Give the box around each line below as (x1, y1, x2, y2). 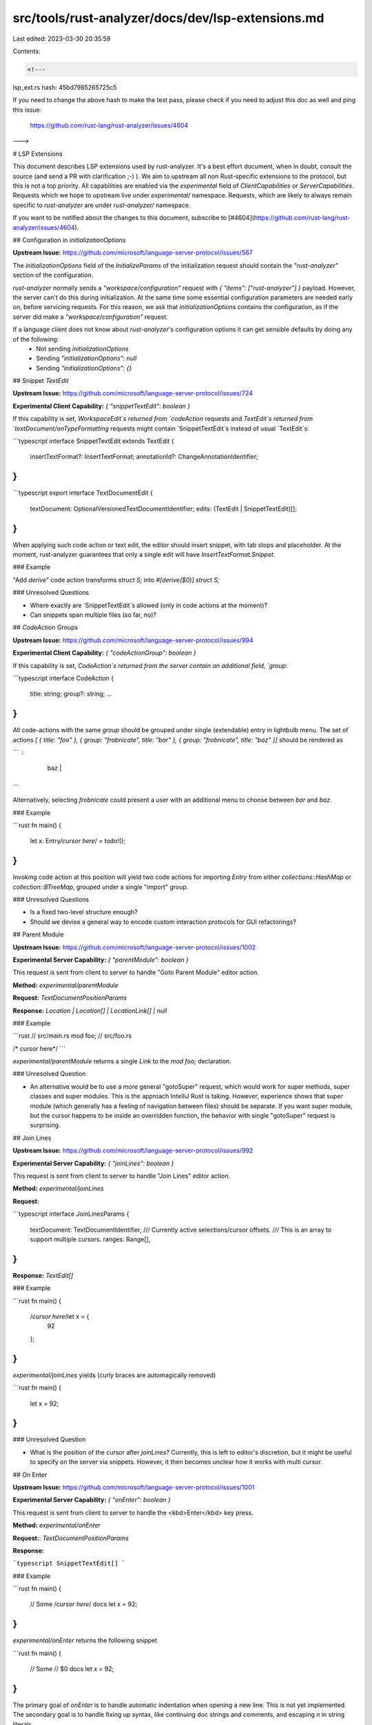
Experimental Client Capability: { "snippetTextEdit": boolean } (12, 402, 191, 410)
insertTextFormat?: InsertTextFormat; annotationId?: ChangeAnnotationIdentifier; (30, 453, 258, 461)
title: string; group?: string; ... (30, 690, 112, 698)
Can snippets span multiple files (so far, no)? (30, 611, 157, 619)
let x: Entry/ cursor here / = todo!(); (30, 837, 126, 845)
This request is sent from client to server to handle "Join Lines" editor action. (12, 1172, 231, 1180)
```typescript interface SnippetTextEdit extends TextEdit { (12, 437, 174, 445)
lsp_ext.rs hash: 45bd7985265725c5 (12, 83, 117, 91)
